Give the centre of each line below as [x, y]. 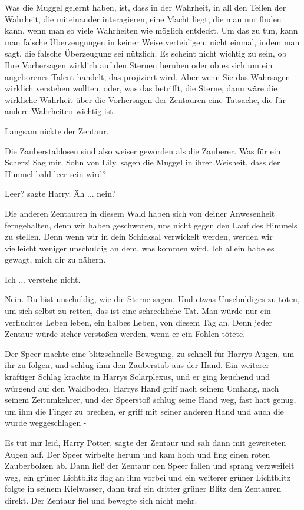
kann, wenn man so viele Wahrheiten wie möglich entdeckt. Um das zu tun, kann [151, 30]
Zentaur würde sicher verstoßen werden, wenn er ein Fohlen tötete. [125, 334]
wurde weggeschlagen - [46, 423]
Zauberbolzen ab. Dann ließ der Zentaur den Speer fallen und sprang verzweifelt [150, 466]
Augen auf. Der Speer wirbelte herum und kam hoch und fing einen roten [138, 454]
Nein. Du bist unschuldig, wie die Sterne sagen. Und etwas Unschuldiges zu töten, [152, 299]
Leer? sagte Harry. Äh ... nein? [60, 193]
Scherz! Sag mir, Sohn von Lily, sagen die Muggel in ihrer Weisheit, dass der [143, 162]
